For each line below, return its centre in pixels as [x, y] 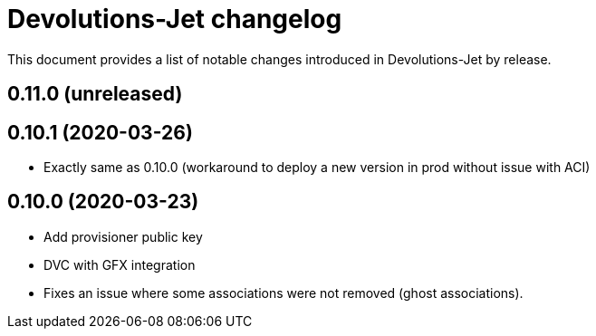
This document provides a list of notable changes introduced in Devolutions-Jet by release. [279, 59]
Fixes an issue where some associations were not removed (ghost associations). [284, 293]
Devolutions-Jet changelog [175, 19]
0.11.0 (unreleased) [95, 94]
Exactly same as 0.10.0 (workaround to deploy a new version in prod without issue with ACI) [317, 168]
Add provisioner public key [123, 236]
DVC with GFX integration [120, 264]
